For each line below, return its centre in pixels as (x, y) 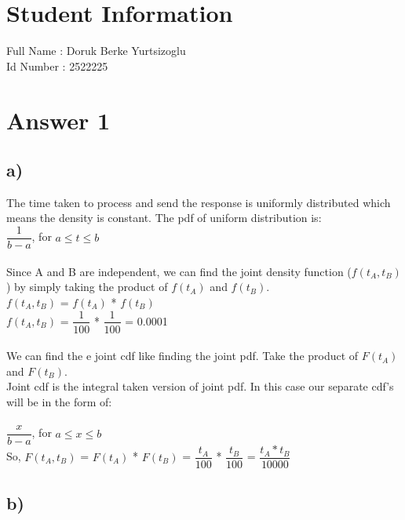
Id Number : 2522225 (57, 65)
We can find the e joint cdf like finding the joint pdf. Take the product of (182, 356)
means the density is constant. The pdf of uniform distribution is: (164, 218)
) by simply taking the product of (87, 287)
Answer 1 (58, 120)
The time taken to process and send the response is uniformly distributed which (199, 202)
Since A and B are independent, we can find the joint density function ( (179, 271)
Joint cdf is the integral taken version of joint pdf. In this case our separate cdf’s (200, 386)
